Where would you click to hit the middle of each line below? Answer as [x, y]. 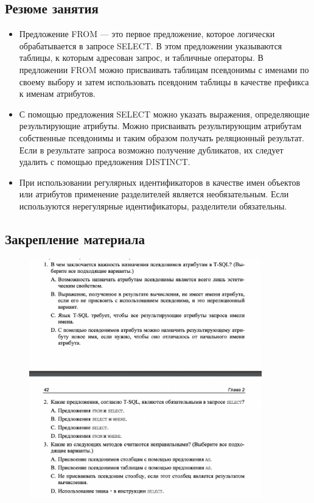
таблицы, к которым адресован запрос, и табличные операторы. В [141, 58]
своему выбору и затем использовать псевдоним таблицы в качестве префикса [164, 81]
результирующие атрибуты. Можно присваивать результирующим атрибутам [160, 126]
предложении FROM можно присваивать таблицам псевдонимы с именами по [164, 69]
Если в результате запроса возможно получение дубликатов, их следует [151, 149]
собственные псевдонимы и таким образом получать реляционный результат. [162, 137]
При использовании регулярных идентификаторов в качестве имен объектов [160, 182]
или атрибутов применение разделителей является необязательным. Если [154, 194]
